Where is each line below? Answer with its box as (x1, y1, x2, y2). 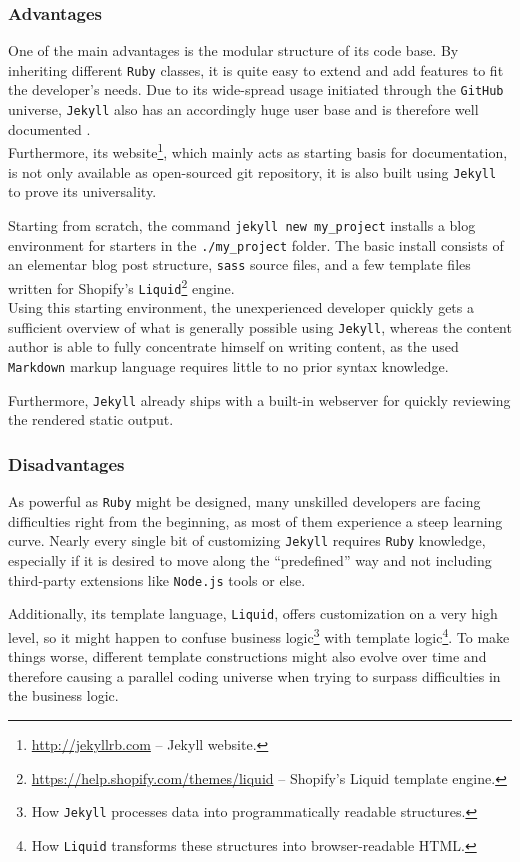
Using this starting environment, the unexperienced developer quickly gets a (8, 297, 474, 318)
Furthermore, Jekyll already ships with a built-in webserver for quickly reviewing (8, 389, 511, 410)
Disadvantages (8, 451, 125, 476)
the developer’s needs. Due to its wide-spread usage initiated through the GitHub (8, 79, 504, 100)
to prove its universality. (8, 181, 157, 202)
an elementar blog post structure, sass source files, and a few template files (8, 254, 471, 275)
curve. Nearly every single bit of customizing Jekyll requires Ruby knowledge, (8, 530, 486, 551)
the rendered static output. (8, 409, 174, 430)
